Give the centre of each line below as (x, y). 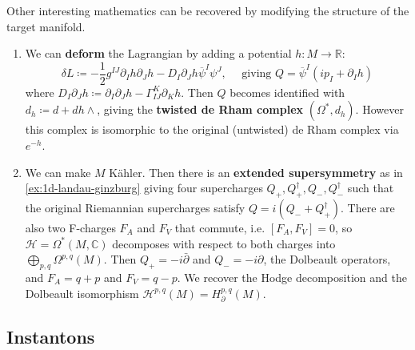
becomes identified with (287, 92)
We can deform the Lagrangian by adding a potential (158, 53)
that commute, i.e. (220, 228)
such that (371, 188)
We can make (58, 172)
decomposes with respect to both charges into (224, 243)
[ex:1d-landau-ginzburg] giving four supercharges (144, 188)
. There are (368, 208)
